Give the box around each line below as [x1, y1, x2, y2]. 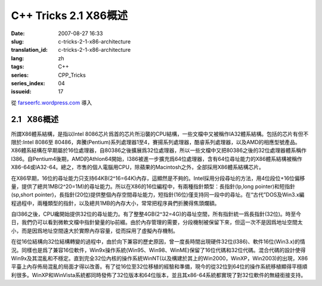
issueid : [11, 88, 32, 95]
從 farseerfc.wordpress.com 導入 [11, 99, 92, 106]
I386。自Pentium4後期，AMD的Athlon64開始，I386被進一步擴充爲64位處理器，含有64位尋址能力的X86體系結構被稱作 [11, 155, 302, 162]
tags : [11, 63, 24, 70]
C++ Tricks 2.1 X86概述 [11, 9, 128, 22]
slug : [11, 38, 24, 45]
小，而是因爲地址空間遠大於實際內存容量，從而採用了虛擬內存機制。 [11, 227, 178, 234]
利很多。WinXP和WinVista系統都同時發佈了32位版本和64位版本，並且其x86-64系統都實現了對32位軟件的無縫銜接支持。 [11, 271, 306, 278]
